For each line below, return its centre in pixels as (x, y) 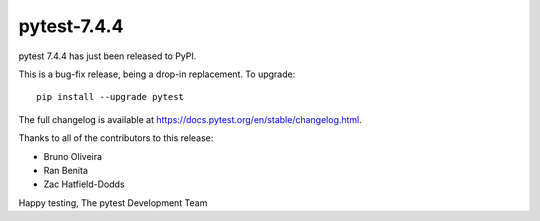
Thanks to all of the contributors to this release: (116, 138)
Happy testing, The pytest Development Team (113, 202)
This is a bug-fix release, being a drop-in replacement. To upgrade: (157, 74)
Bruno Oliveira (73, 156)
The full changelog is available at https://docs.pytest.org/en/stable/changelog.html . (190, 119)
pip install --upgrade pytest (110, 97)
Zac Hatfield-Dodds (84, 184)
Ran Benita (66, 170)
